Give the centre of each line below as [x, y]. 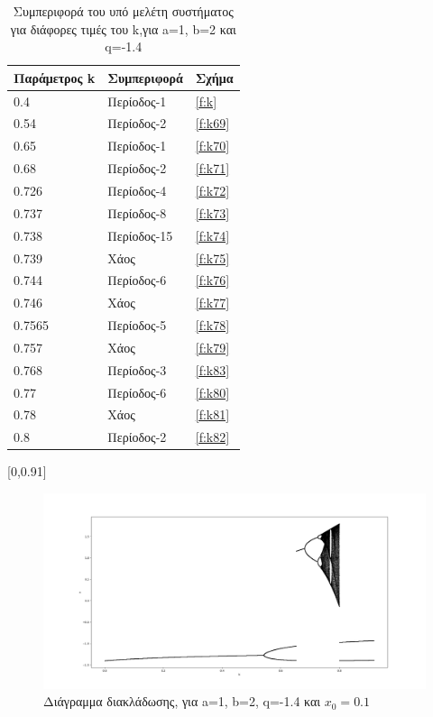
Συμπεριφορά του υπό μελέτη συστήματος [123, 11]
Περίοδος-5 [137, 325]
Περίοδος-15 [140, 235]
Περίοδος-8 [137, 212]
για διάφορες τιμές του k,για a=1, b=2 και [123, 28]
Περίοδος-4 [137, 190]
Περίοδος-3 [137, 369]
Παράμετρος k [55, 77]
